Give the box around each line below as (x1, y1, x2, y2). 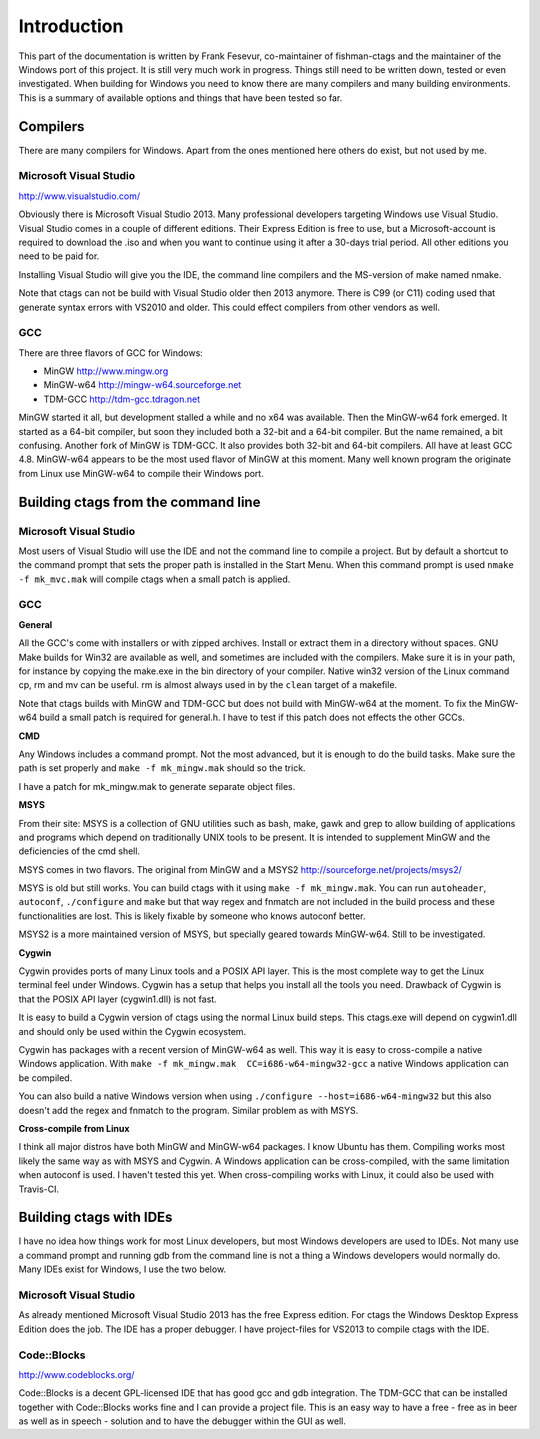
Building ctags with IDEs (18, 1209, 173, 1226)
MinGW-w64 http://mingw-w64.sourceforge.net (43, 379, 242, 391)
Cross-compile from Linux (18, 1122, 130, 1134)
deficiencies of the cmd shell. (18, 845, 140, 857)
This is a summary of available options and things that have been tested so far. (18, 91, 343, 104)
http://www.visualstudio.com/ (18, 190, 141, 202)
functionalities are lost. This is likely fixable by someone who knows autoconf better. (18, 910, 366, 922)
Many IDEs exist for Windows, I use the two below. (18, 1263, 227, 1275)
